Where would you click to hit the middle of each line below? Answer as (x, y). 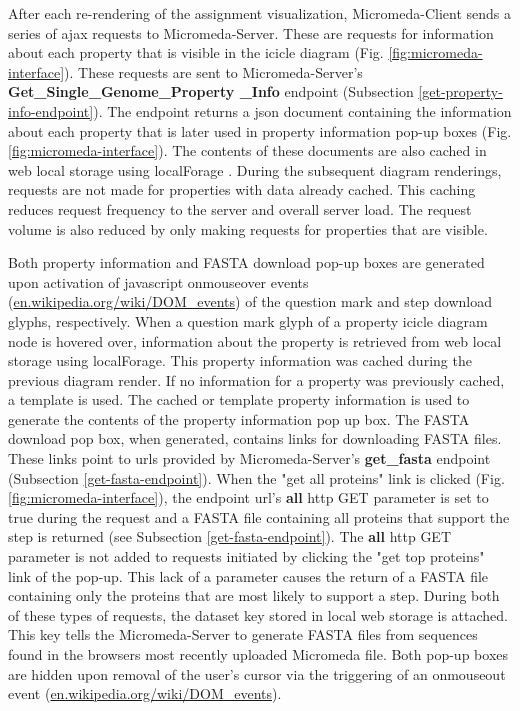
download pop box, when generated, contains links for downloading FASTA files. (255, 438)
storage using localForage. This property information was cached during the (240, 360)
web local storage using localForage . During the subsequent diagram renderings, (255, 169)
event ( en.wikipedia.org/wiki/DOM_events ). (145, 693)
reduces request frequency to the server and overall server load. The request (240, 208)
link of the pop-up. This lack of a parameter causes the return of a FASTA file (248, 575)
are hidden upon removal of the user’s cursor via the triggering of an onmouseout (257, 673)
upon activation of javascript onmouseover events (158, 281)
